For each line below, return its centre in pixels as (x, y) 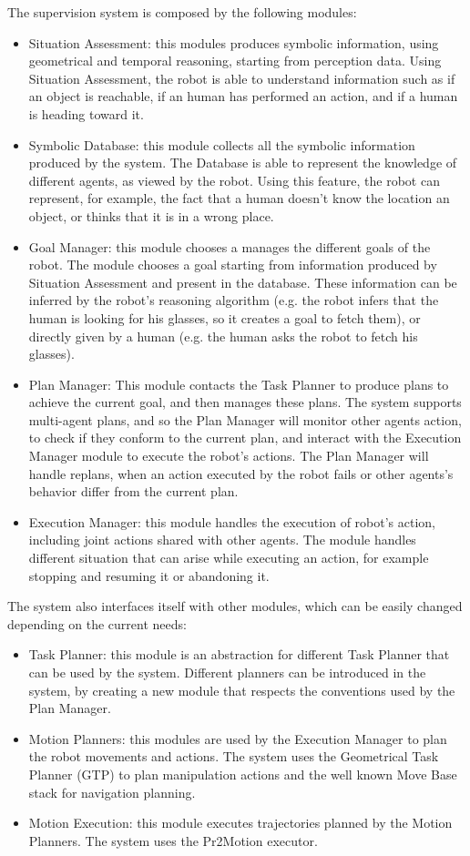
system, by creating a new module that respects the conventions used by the (242, 690)
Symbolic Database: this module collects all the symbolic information (222, 144)
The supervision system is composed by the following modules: (182, 12)
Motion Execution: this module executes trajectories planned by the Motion (240, 823)
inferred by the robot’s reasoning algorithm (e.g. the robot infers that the (234, 300)
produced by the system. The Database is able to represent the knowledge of (243, 163)
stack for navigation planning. (112, 792)
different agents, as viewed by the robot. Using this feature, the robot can (234, 180)
